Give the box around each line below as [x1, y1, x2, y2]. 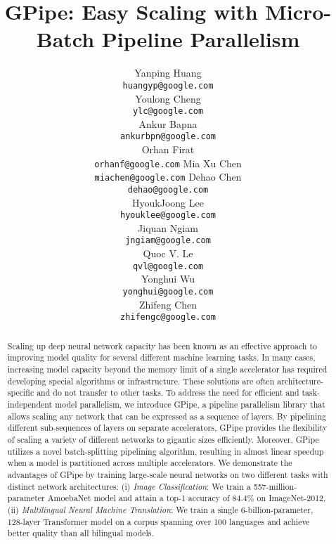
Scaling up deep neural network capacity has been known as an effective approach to [7, 339, 317, 351]
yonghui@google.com [122, 286, 214, 297]
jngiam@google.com [125, 235, 211, 246]
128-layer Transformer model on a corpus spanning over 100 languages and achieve [7, 515, 310, 527]
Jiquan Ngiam [138, 220, 198, 235]
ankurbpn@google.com [119, 131, 217, 142]
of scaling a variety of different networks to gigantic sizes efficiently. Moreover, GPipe [7, 433, 319, 445]
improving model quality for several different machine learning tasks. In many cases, [7, 351, 316, 363]
